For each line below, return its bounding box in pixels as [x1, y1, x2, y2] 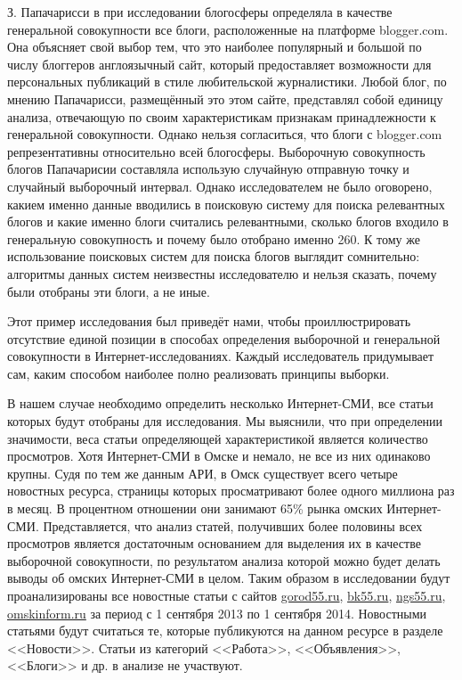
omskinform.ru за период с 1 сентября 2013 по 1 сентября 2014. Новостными [7, 603, 426, 622]
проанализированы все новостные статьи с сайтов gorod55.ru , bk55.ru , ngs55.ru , [7, 586, 446, 604]
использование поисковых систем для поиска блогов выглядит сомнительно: [7, 247, 420, 266]
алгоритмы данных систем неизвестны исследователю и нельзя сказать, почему [7, 264, 437, 283]
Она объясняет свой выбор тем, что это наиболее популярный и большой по [7, 37, 422, 56]
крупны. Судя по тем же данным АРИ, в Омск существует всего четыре [7, 463, 398, 482]
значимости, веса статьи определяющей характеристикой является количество [7, 429, 428, 447]
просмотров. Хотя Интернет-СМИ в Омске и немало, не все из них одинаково [7, 447, 431, 465]
